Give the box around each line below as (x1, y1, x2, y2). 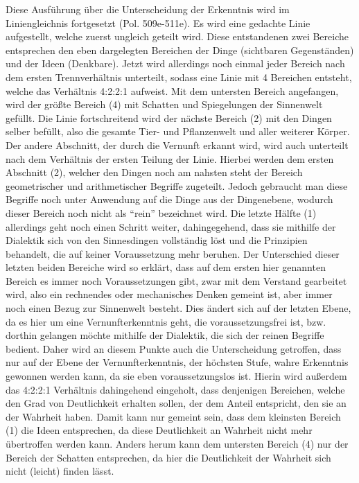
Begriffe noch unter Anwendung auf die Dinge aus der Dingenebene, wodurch (6, 192, 333, 207)
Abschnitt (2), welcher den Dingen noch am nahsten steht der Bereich (6, 165, 303, 179)
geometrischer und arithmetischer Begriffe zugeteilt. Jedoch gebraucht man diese (6, 178, 348, 193)
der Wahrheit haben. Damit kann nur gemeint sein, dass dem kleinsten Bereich (6, 409, 341, 423)
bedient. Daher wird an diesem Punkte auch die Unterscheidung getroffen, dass (6, 341, 342, 355)
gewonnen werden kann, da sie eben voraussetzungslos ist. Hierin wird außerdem (6, 369, 347, 383)
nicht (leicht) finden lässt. (6, 464, 114, 478)
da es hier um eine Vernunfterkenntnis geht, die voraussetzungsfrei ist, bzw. (6, 314, 326, 328)
